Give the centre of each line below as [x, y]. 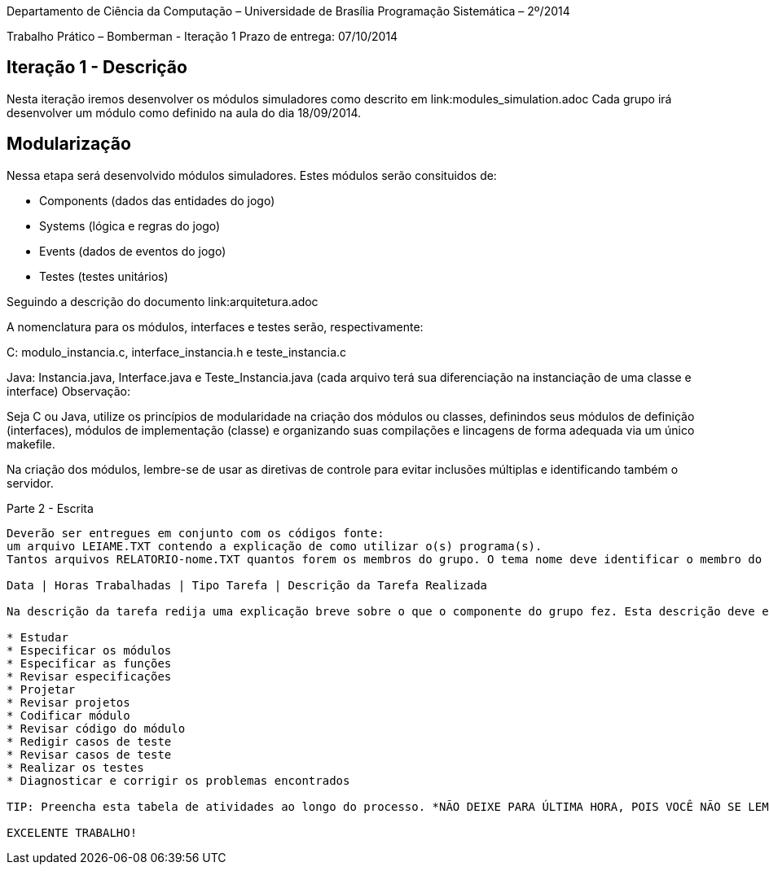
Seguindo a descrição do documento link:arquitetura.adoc [163, 301]
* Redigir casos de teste [89, 741]
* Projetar [41, 689]
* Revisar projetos [68, 702]
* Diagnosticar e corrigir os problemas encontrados [178, 780]
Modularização [69, 144]
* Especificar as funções [89, 663]
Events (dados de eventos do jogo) [133, 251]
